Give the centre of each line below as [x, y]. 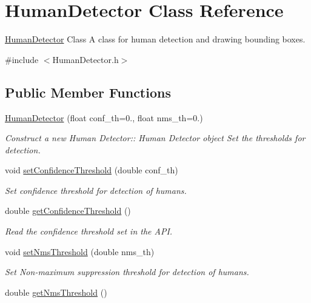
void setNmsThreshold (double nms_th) [80, 251]
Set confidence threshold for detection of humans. [96, 190]
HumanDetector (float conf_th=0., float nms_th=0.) [104, 117]
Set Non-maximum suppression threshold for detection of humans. [127, 272]
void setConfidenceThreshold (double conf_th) [92, 170]
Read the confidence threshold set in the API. [89, 231]
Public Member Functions [88, 92]
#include [22, 59]
